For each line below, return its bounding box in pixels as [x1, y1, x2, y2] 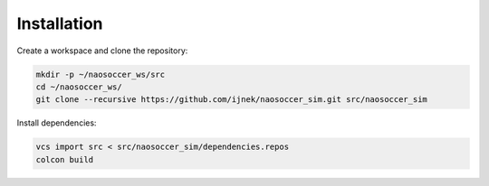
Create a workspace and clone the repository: [16, 45, 188, 56]
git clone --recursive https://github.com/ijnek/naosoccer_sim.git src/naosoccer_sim [35, 95, 427, 105]
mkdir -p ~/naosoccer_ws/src [35, 69, 166, 79]
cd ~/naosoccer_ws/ [35, 81, 122, 92]
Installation [16, 14, 103, 33]
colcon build [35, 154, 94, 164]
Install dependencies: [16, 117, 97, 128]
